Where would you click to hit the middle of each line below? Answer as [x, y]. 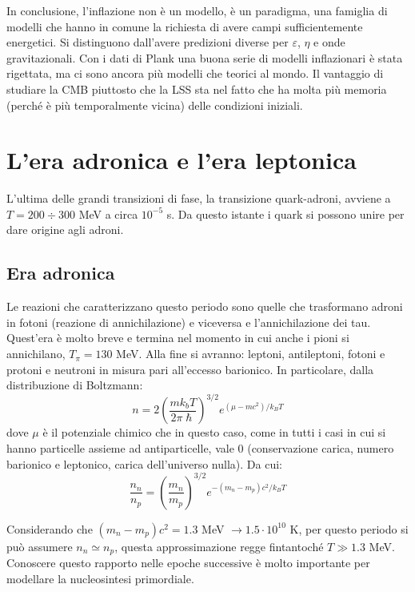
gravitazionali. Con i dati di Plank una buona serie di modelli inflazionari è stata [205, 57]
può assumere [40, 546]
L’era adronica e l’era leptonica [182, 160]
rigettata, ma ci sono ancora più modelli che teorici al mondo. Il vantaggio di [195, 73]
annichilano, [36, 354]
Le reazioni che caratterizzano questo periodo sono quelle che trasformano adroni [205, 306]
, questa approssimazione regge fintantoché [219, 546]
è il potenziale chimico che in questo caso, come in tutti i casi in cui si [214, 432]
